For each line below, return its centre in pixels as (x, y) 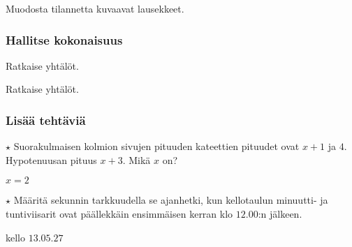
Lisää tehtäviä (46, 120)
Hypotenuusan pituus (51, 159)
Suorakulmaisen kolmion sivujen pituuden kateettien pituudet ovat (156, 146)
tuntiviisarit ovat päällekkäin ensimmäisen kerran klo (119, 214)
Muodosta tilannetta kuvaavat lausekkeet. (95, 8)
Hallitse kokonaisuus (64, 39)
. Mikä (137, 159)
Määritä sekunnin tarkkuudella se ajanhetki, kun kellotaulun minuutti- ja (171, 200)
